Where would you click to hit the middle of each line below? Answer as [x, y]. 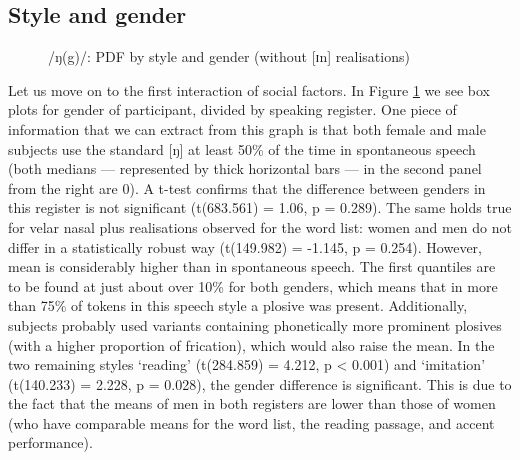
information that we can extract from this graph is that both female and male [247, 128]
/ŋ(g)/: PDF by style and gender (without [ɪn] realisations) [229, 56]
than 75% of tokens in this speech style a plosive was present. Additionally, [238, 305]
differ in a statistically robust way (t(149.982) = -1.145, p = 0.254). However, [245, 246]
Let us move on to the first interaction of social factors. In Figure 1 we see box [249, 89]
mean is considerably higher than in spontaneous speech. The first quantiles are [252, 266]
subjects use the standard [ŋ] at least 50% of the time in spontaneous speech [242, 148]
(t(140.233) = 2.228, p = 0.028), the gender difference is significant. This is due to [260, 383]
